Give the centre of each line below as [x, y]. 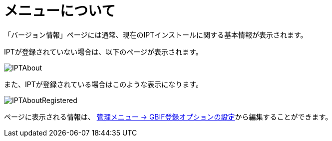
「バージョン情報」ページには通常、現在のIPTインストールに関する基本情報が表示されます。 [156, 34]
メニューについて [60, 11]
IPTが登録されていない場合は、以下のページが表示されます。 [103, 51]
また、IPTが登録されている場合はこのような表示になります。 [103, 84]
